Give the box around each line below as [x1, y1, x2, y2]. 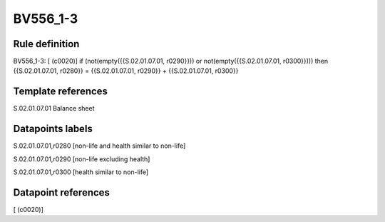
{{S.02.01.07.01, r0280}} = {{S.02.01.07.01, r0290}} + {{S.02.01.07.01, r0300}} [13, 66, 239, 75]
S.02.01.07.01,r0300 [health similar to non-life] [13, 168, 149, 176]
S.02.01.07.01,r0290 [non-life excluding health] [13, 154, 150, 163]
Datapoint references [13, 186, 111, 198]
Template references [13, 86, 108, 98]
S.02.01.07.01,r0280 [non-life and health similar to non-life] [13, 141, 186, 150]
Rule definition [13, 38, 80, 50]
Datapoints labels [13, 123, 93, 135]
